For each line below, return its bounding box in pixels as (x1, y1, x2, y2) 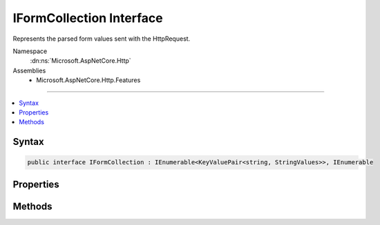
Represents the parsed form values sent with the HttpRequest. (12, 35, 191, 43)
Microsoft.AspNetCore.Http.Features (36, 76, 141, 84)
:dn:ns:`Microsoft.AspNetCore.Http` (30, 57, 131, 65)
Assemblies (12, 66, 46, 75)
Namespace (12, 47, 48, 55)
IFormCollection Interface (12, 10, 164, 26)
